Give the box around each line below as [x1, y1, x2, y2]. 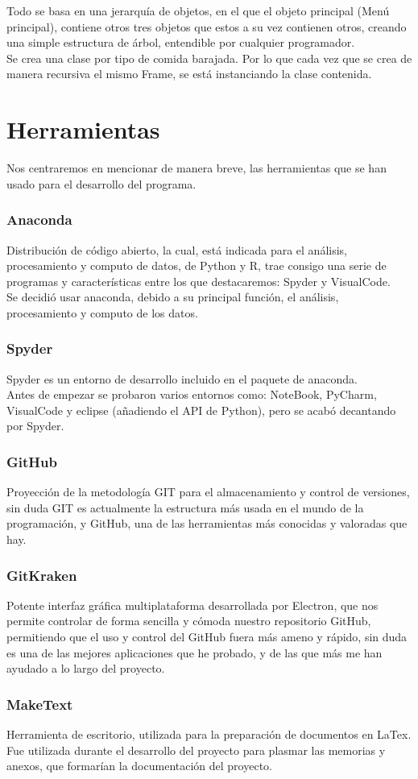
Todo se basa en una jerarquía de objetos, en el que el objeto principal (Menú [6, 2, 390, 19]
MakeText [6, 694, 73, 714]
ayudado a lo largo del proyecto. [6, 660, 165, 677]
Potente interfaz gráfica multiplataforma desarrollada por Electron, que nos [6, 596, 379, 613]
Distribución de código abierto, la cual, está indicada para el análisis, [6, 241, 347, 258]
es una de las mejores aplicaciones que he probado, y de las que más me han [6, 644, 383, 661]
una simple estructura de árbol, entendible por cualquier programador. [6, 34, 355, 51]
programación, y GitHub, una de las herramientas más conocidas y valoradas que [6, 515, 408, 532]
